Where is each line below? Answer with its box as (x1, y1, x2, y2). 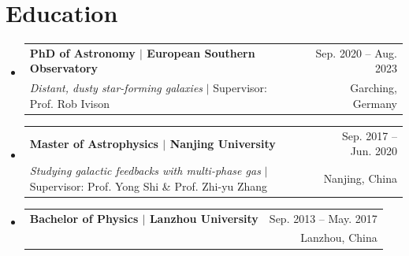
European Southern (147, 44, 255, 61)
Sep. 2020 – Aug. (315, 44, 397, 61)
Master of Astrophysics (29, 135, 158, 151)
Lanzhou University (149, 210, 258, 226)
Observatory (29, 60, 99, 76)
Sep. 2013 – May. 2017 (269, 210, 377, 226)
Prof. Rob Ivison (29, 95, 110, 111)
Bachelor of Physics (29, 210, 139, 226)
